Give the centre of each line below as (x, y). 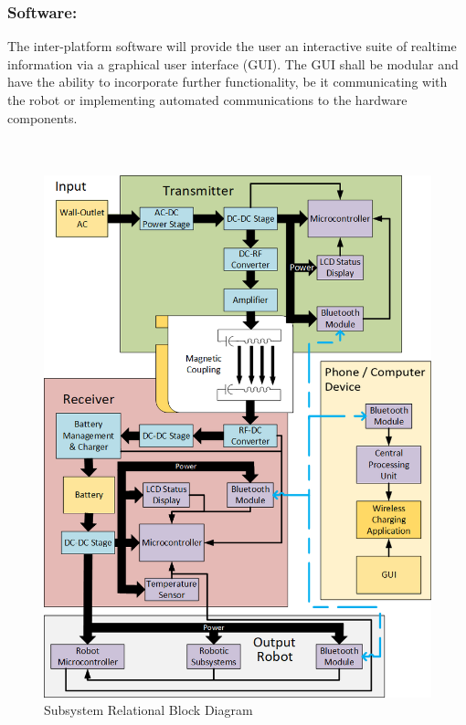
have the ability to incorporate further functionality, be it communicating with (228, 82)
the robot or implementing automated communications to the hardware (207, 100)
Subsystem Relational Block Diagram (148, 710)
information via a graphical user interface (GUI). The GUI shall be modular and (233, 63)
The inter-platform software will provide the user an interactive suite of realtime (232, 46)
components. (42, 117)
